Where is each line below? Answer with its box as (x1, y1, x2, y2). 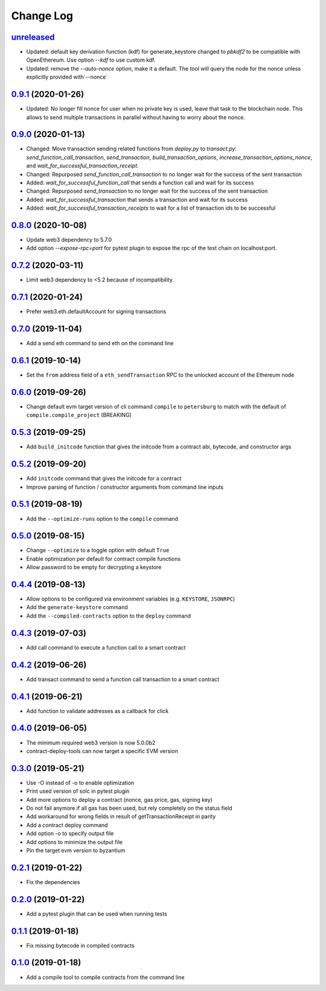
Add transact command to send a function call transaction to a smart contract (26, 676, 220, 683)
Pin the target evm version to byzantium (26, 847, 126, 854)
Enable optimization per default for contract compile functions (26, 555, 181, 562)
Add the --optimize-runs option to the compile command (26, 515, 178, 522)
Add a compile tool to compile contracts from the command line (26, 973, 185, 981)
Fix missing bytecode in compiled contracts (26, 941, 135, 949)
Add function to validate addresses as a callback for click (26, 707, 169, 714)
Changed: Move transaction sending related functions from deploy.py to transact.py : (26, 145, 237, 152)
